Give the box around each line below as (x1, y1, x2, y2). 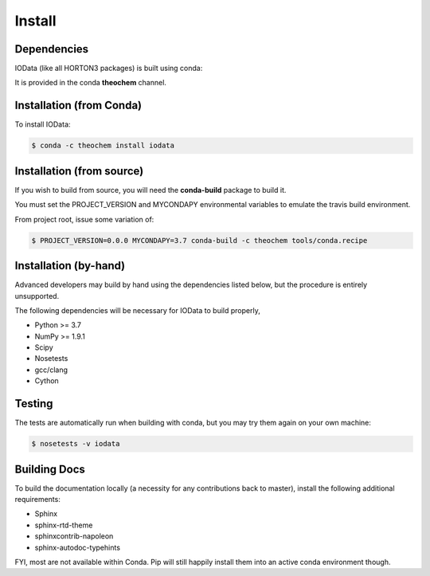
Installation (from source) (14, 164, 144, 178)
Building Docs (14, 462, 85, 476)
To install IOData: (14, 120, 71, 129)
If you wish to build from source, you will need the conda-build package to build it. (14, 185, 287, 194)
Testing (14, 397, 53, 410)
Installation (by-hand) (14, 259, 126, 272)
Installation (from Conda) (14, 99, 143, 112)
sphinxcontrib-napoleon (34, 531, 114, 541)
